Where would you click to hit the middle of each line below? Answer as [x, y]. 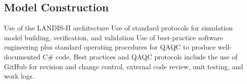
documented [22, 56]
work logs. [19, 76]
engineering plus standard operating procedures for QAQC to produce [110, 47]
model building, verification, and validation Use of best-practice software [114, 37]
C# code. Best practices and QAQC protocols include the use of [140, 56]
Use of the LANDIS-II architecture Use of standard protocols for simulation [119, 28]
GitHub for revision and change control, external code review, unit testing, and [124, 66]
